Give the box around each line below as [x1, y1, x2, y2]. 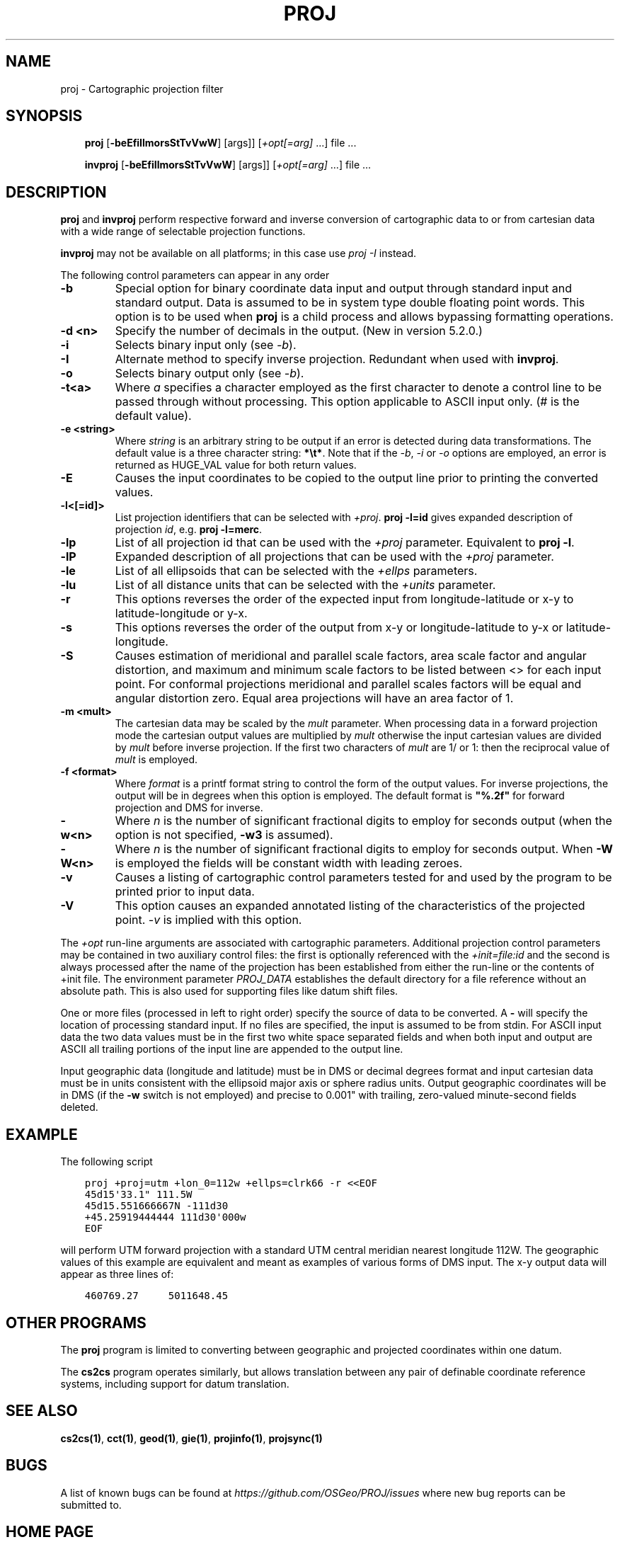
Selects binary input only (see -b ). [115, 338, 297, 353]
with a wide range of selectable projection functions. [60, 225, 306, 238]
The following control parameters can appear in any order [60, 269, 330, 282]
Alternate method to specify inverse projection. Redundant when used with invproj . [115, 352, 559, 367]
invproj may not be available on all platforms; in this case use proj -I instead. [60, 247, 417, 260]
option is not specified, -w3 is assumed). [115, 828, 333, 843]
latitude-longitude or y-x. [115, 606, 248, 621]
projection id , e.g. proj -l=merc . [115, 523, 263, 536]
